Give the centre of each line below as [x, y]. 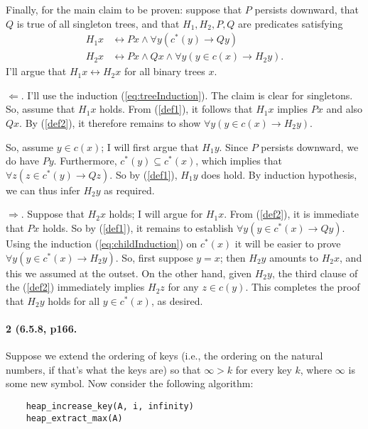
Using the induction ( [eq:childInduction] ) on [102, 243]
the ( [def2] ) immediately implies [75, 287]
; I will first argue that [150, 146]
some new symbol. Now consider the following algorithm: [130, 383]
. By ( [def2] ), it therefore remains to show [110, 123]
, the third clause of [315, 273]
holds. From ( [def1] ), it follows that [176, 109]
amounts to [294, 257]
